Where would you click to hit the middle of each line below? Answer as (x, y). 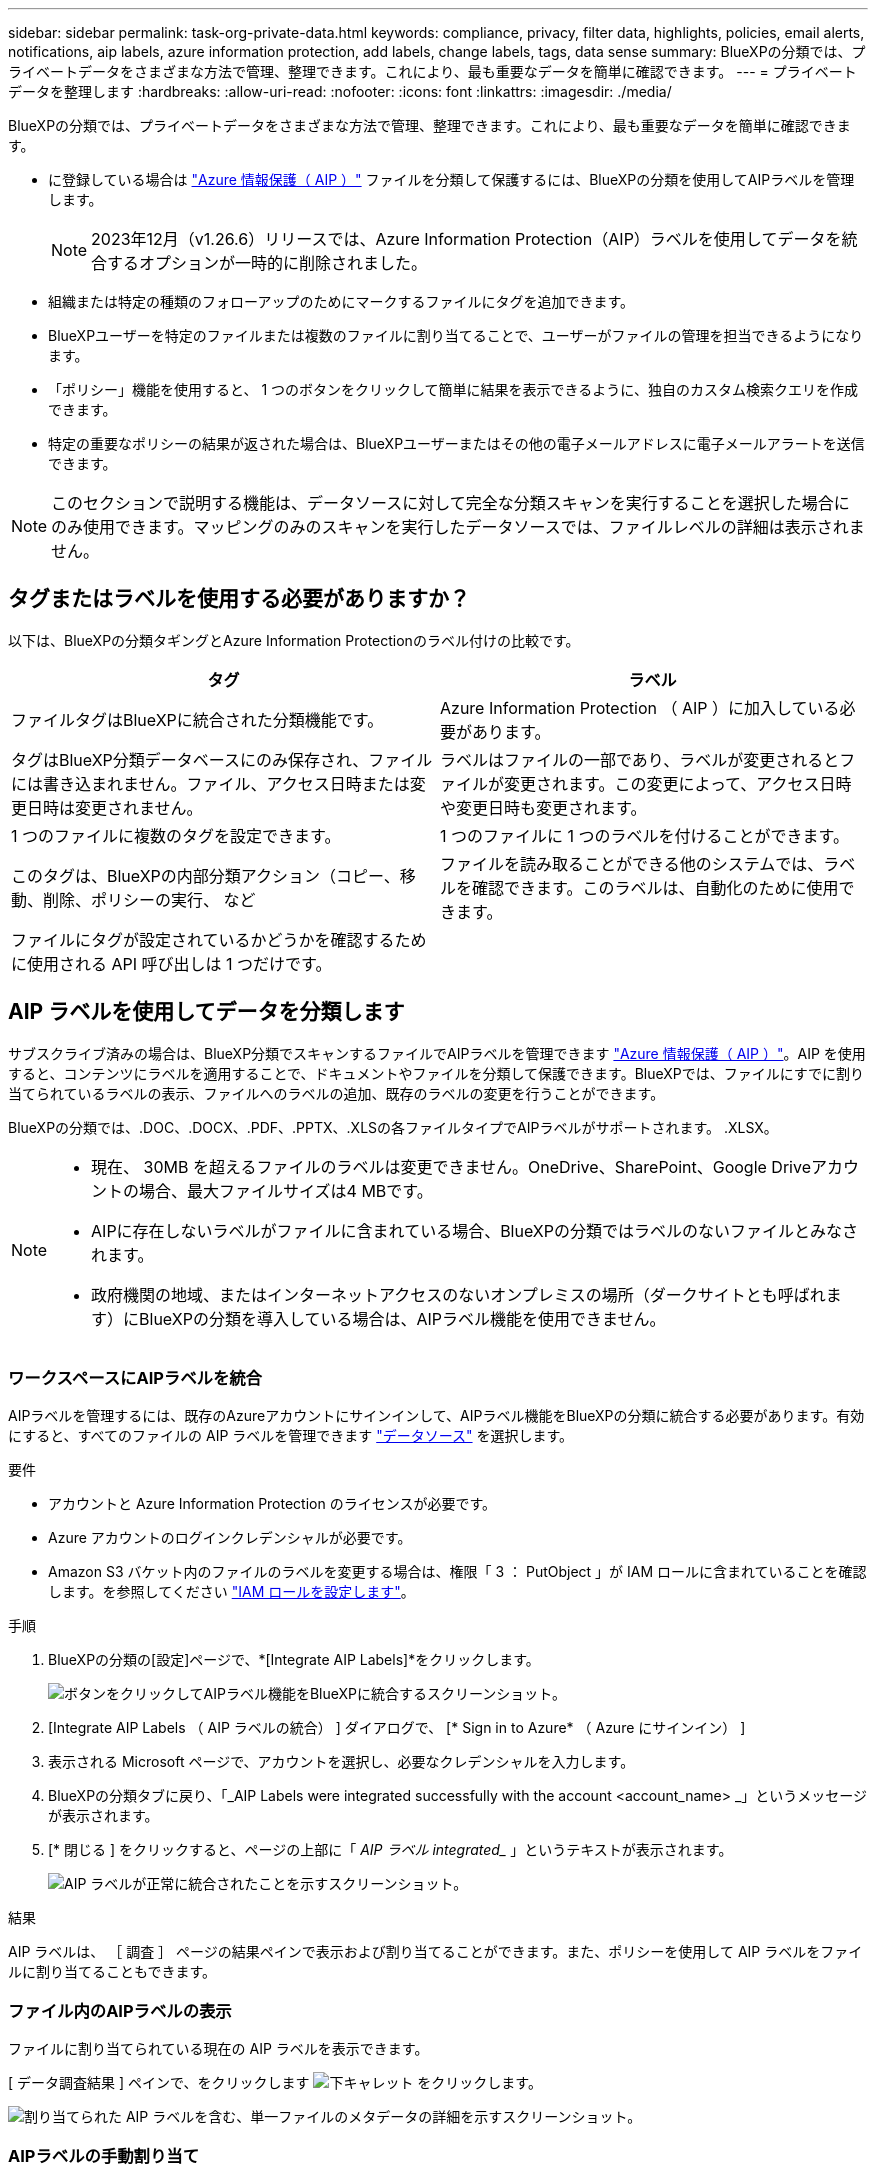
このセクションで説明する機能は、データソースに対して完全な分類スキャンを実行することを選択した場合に (450, 503)
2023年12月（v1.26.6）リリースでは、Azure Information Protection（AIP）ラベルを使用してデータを (466, 239)
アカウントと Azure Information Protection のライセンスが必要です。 (272, 1504)
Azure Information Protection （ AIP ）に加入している (640, 707)
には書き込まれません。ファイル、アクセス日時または (210, 783)
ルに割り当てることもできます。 (112, 1972)
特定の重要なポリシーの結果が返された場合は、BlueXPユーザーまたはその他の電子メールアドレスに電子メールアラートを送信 (456, 443)
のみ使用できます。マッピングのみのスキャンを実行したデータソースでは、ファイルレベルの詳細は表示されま (458, 527)
